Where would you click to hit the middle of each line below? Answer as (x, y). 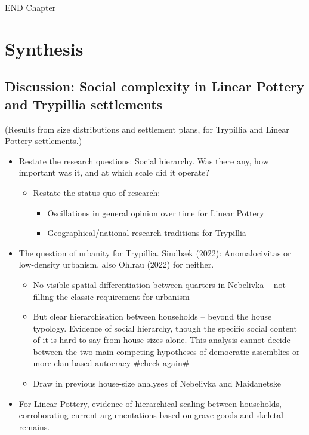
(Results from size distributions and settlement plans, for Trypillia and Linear (147, 129)
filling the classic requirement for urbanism (111, 296)
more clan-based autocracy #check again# (111, 363)
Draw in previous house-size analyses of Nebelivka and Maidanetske (157, 383)
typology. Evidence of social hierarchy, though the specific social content (165, 328)
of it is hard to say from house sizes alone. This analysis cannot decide (162, 340)
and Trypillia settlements (84, 104)
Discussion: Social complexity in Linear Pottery (155, 86)
